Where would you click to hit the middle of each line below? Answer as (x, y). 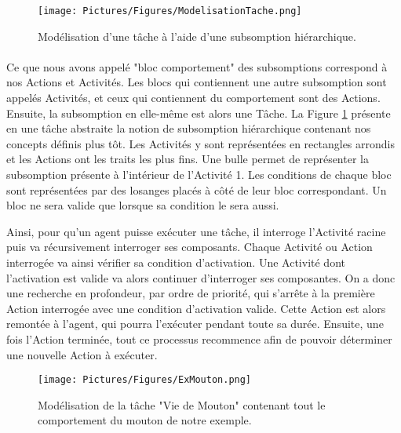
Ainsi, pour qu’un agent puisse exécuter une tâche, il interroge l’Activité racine (196, 231)
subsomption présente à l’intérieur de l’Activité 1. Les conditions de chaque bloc (199, 174)
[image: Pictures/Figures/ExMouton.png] (145, 380)
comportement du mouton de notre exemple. (145, 420)
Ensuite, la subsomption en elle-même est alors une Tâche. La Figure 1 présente (199, 113)
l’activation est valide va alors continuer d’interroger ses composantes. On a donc (201, 277)
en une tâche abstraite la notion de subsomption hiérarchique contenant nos (189, 128)
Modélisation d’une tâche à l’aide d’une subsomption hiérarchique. (197, 36)
